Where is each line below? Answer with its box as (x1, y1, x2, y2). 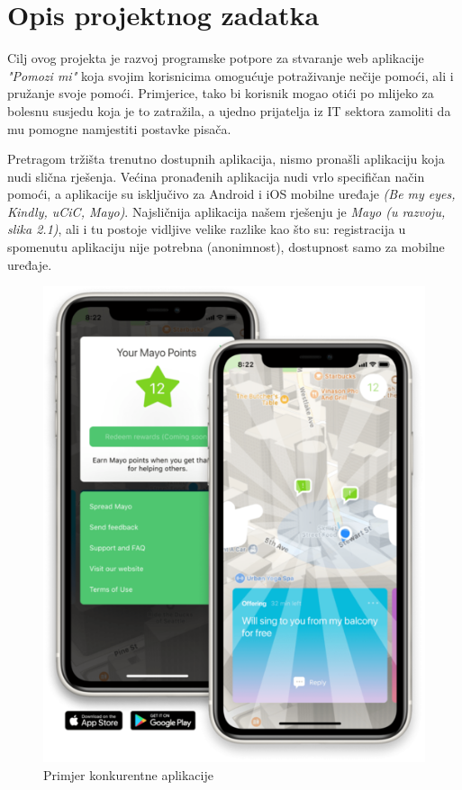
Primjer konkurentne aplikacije (43, 765, 213, 784)
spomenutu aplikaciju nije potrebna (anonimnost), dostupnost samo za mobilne (7, 238, 445, 256)
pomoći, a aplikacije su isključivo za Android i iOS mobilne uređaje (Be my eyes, (7, 184, 456, 203)
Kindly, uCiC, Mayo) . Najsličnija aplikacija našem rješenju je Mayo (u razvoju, (7, 202, 446, 220)
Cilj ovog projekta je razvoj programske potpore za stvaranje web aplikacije (7, 49, 424, 67)
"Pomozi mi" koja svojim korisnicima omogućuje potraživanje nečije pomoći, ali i (7, 66, 454, 85)
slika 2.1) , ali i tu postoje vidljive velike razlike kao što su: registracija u (7, 220, 406, 238)
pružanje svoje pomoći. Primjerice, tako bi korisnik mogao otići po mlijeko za (7, 84, 434, 103)
